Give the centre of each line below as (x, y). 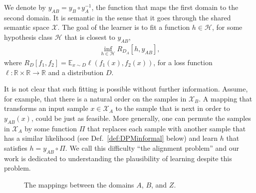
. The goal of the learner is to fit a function (124, 27)
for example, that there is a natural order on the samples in (95, 98)
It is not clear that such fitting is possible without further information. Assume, (126, 89)
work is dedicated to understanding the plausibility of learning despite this (118, 158)
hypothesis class (28, 37)
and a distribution (76, 72)
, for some (227, 27)
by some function (51, 128)
